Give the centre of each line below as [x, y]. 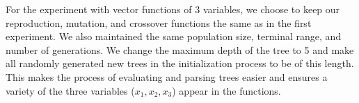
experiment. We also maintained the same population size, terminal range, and [174, 36]
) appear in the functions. [226, 90]
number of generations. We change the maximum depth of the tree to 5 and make [180, 49]
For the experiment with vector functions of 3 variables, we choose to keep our [173, 9]
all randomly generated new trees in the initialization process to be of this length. [180, 63]
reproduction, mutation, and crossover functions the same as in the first [159, 22]
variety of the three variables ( [70, 90]
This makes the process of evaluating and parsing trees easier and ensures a [167, 76]
